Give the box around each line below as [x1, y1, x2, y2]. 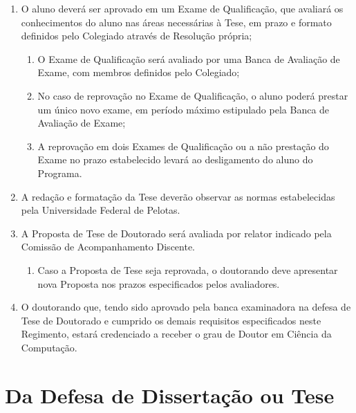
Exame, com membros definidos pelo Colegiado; [37, 65, 240, 80]
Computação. [21, 340, 77, 354]
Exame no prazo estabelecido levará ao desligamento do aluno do [37, 152, 313, 167]
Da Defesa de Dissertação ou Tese [5, 380, 335, 409]
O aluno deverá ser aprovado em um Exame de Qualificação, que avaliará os [21, 1, 344, 15]
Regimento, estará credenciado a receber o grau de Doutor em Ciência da [21, 327, 332, 341]
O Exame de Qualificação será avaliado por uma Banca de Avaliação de [37, 51, 340, 66]
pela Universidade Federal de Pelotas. [21, 203, 180, 217]
